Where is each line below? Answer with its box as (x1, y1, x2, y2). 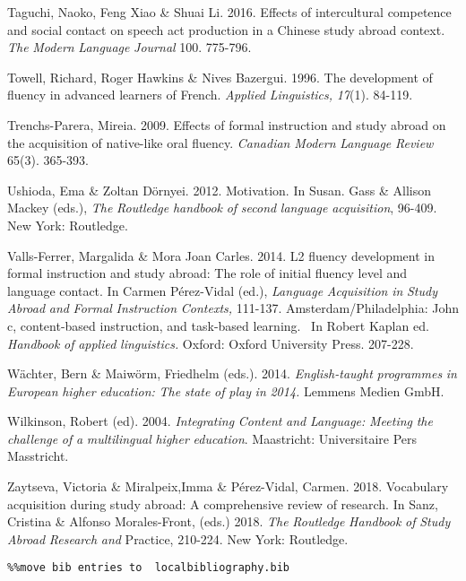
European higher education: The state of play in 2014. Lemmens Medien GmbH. (7, 381, 444, 400)
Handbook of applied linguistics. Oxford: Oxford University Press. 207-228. (7, 334, 414, 352)
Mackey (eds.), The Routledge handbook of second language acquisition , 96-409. (7, 198, 437, 217)
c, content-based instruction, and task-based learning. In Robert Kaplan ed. (7, 316, 429, 334)
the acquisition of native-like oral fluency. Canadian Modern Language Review (7, 133, 434, 152)
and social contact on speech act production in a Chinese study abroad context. (7, 20, 445, 39)
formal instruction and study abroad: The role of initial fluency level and (7, 264, 408, 282)
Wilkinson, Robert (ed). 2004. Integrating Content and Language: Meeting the (7, 412, 433, 430)
